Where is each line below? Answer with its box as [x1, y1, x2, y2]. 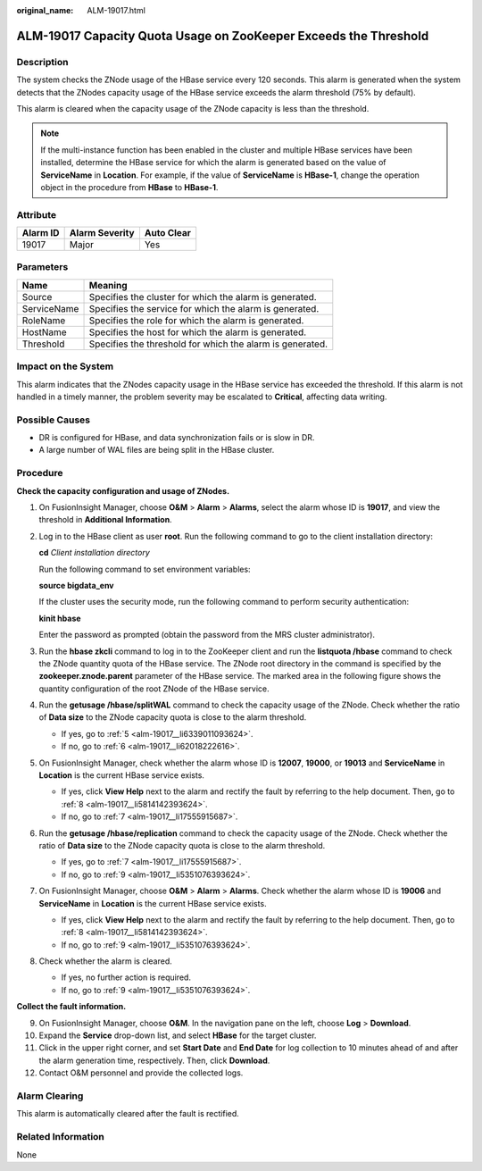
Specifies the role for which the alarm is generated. [88, 314, 304, 326]
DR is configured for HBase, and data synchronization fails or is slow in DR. [38, 432, 315, 443]
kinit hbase [38, 613, 81, 623]
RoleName [21, 314, 66, 326]
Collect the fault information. [16, 1001, 127, 1012]
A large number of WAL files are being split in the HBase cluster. [38, 445, 275, 456]
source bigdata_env [38, 580, 115, 590]
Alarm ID [21, 227, 60, 239]
